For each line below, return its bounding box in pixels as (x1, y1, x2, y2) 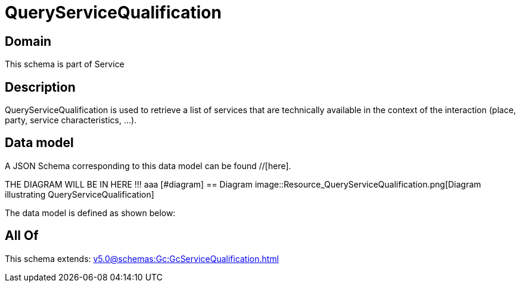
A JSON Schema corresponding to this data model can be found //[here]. (5, 160, 291, 171)
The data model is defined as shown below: (5, 207, 176, 218)
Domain (5, 33, 52, 49)
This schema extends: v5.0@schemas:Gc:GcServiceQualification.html (5, 253, 279, 264)
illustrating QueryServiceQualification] (5, 189, 154, 199)
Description (5, 79, 76, 95)
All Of (5, 228, 39, 244)
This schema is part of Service (5, 59, 124, 70)
